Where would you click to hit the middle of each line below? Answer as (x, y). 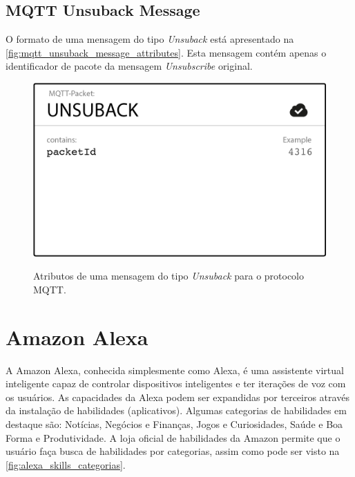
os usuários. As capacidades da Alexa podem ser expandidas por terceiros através (177, 397)
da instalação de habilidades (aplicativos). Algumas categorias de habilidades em (176, 410)
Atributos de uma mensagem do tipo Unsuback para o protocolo (169, 276)
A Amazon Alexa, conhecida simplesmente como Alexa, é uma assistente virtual (175, 370)
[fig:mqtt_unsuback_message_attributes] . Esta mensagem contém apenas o (166, 52)
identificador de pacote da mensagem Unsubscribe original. (129, 66)
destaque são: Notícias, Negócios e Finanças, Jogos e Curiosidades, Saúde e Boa (174, 424)
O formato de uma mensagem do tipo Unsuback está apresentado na (150, 39)
